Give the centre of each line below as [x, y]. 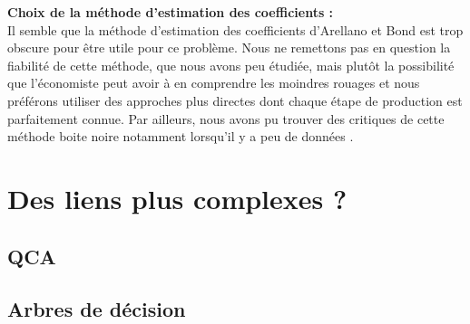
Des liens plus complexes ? [177, 198]
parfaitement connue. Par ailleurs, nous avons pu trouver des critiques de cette [226, 118]
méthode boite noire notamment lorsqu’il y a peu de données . [181, 136]
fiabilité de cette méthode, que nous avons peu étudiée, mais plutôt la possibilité [231, 65]
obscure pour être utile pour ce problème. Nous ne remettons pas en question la [229, 48]
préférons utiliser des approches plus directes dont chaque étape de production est [235, 100]
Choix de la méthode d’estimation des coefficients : [171, 12]
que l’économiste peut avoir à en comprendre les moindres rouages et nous [214, 83]
